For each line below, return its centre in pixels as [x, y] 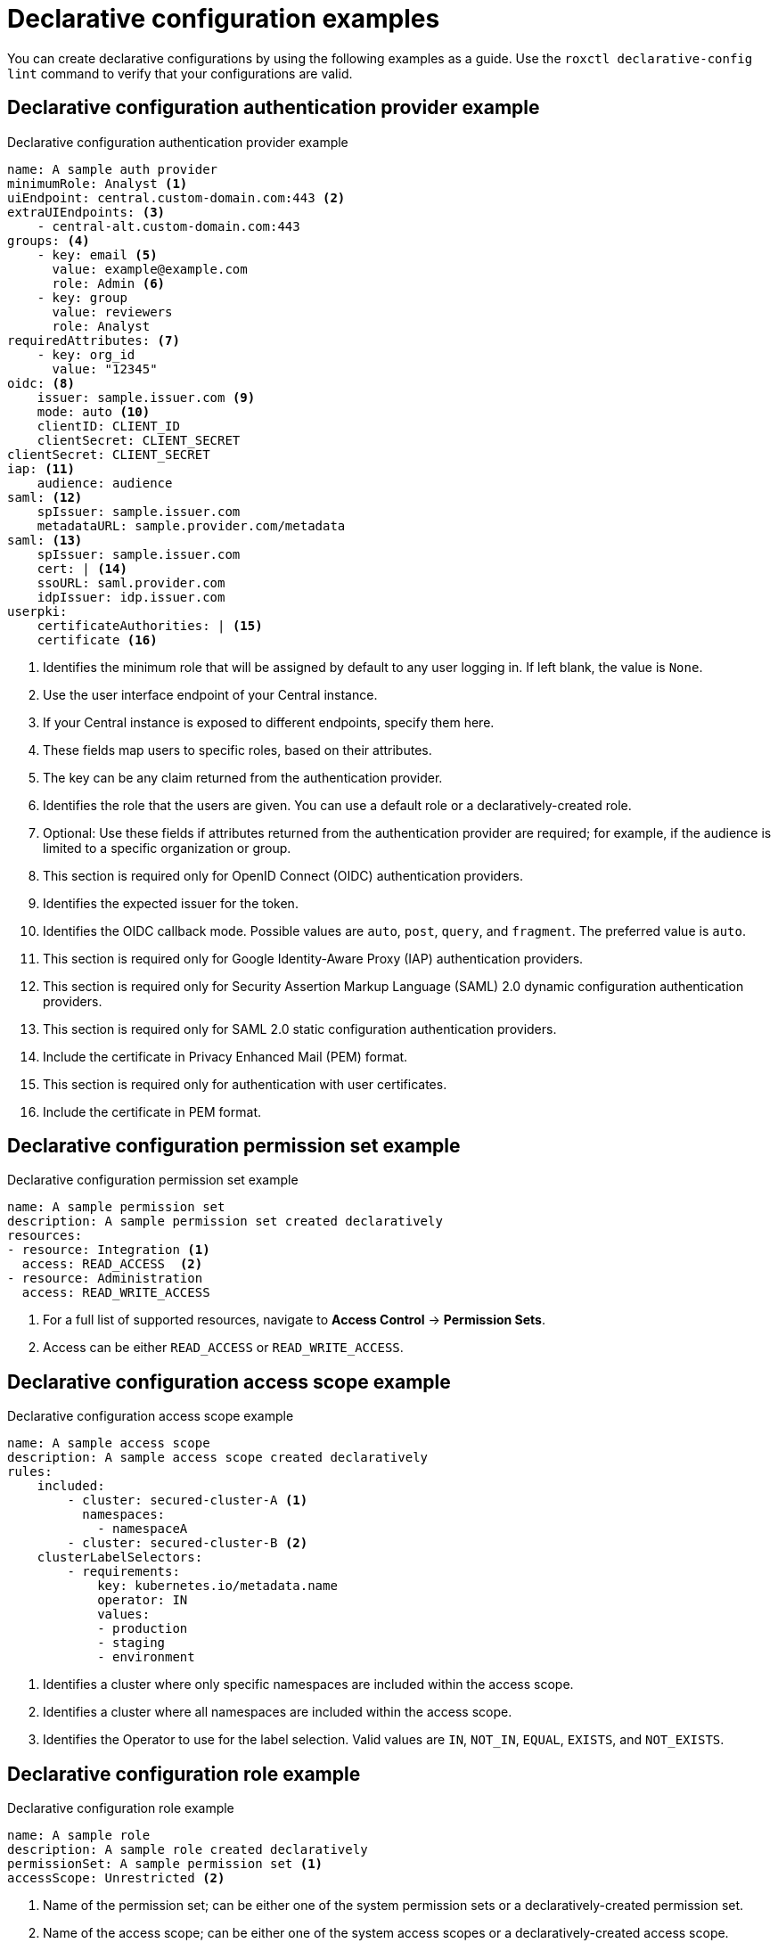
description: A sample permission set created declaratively [225, 1222]
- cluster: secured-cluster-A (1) [188, 1500]
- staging [131, 1643]
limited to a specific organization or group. [167, 848]
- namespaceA [143, 1529]
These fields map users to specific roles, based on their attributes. [237, 750]
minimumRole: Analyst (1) [98, 183]
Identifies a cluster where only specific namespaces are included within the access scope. [308, 1685]
